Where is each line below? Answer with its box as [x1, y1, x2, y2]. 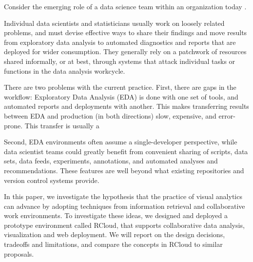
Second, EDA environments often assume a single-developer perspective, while [4, 137, 237, 147]
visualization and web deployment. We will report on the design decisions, [4, 229, 225, 240]
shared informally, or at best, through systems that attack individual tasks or [4, 56, 235, 66]
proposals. [4, 248, 34, 259]
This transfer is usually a [24, 120, 99, 130]
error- [218, 110, 235, 121]
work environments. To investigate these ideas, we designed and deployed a [4, 210, 228, 221]
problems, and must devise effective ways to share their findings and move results [4, 27, 247, 38]
